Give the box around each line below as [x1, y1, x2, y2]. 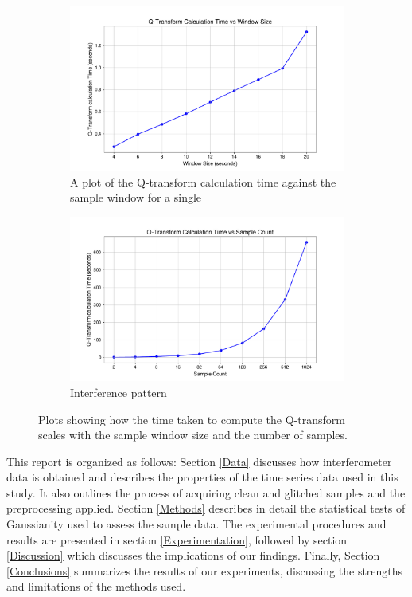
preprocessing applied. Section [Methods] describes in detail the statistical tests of [6, 500, 406, 516]
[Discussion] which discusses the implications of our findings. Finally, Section [6, 547, 380, 564]
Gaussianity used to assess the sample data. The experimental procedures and [6, 516, 387, 532]
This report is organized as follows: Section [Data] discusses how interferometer [6, 453, 392, 469]
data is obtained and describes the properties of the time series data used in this [6, 469, 398, 485]
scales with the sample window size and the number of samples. [38, 426, 348, 443]
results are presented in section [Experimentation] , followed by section [6, 531, 348, 548]
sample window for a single [70, 189, 202, 206]
